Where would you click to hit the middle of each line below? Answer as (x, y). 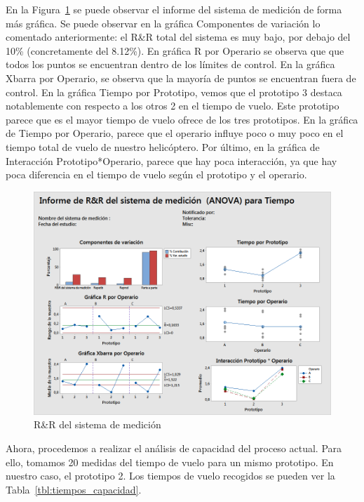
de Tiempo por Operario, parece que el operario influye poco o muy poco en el (175, 133)
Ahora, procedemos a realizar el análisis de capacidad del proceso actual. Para (174, 448)
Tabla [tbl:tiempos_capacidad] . (74, 489)
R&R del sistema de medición (97, 424)
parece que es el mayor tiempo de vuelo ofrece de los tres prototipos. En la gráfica (182, 119)
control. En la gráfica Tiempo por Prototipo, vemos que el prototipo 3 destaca (174, 92)
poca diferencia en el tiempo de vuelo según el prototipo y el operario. (156, 174)
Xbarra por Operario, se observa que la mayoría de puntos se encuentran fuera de (181, 78)
